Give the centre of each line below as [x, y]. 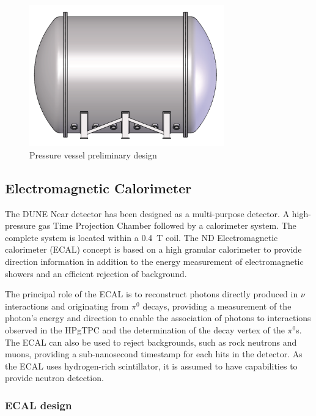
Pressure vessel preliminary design [93, 154]
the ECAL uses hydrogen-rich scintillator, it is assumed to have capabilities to [151, 366]
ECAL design [39, 405]
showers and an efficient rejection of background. [96, 273]
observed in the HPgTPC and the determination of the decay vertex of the [145, 329]
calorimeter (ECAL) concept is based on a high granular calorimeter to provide [153, 249]
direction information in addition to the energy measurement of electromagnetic [154, 261]
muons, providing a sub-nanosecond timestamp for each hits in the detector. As [154, 354]
